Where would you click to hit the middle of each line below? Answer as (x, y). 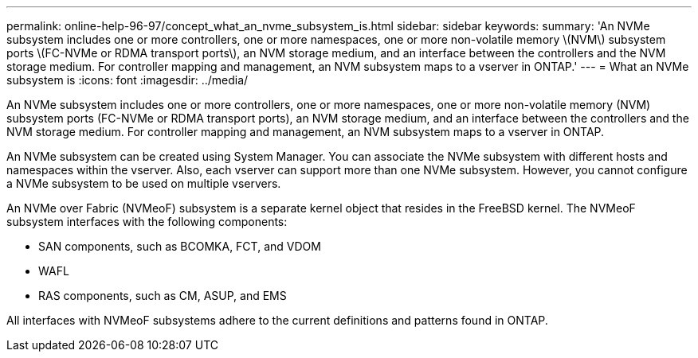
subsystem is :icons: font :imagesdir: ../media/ (127, 80)
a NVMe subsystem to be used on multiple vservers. (144, 183)
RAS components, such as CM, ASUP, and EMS (163, 296)
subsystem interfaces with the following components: (147, 222)
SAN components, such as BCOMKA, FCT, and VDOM (180, 246)
